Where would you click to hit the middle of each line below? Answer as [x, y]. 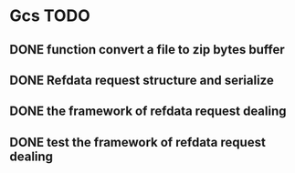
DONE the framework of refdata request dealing [148, 112]
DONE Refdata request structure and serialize [142, 80]
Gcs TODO [50, 16]
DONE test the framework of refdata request [138, 142]
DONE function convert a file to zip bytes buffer [147, 50]
